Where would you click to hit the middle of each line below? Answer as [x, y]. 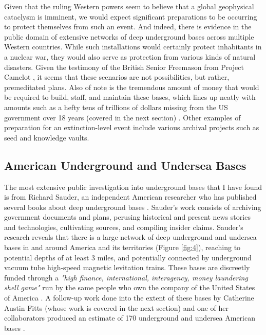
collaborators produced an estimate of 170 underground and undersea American [130, 318]
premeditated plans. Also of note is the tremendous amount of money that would [132, 87]
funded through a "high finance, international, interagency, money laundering [126, 277]
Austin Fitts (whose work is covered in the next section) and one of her [116, 307]
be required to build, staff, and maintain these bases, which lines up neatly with [130, 97]
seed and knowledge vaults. [47, 137]
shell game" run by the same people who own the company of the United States [130, 287]
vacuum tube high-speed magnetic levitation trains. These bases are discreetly [127, 267]
